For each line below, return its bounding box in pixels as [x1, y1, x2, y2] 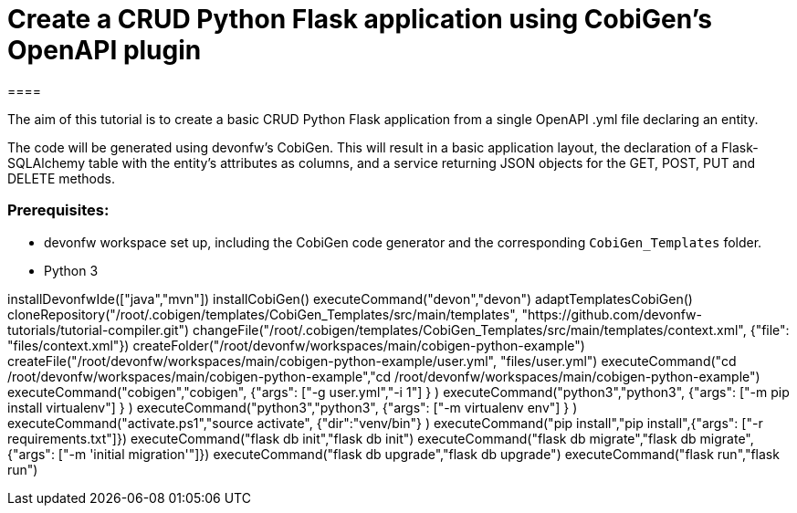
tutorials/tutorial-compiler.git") [7, 321, 190, 338]
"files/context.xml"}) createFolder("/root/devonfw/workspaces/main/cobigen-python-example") [7, 337, 585, 353]
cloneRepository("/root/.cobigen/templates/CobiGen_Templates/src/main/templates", [7, 306, 519, 322]
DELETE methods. [7, 170, 115, 186]
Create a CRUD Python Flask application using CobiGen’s [7, 4, 712, 35]
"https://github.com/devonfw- [521, 306, 702, 322]
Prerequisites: [7, 201, 110, 220]
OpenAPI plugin [7, 35, 202, 66]
